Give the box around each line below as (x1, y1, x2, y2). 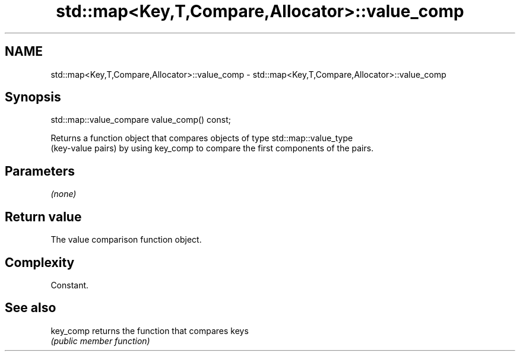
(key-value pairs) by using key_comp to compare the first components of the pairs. (50, 143, 374, 154)
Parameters (5, 163, 75, 179)
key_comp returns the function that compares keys (50, 325, 249, 336)
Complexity (5, 255, 75, 270)
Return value (5, 209, 82, 224)
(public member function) (50, 335, 150, 346)
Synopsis (5, 90, 61, 105)
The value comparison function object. (50, 234, 202, 245)
